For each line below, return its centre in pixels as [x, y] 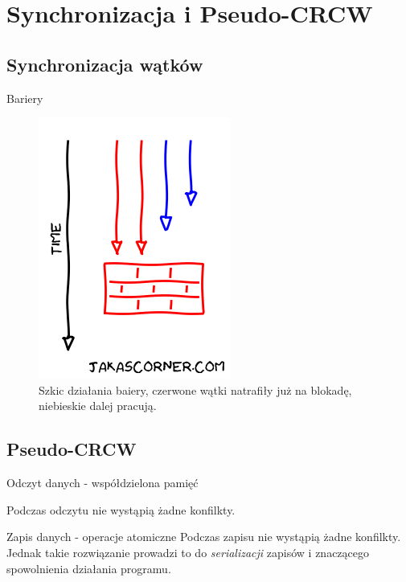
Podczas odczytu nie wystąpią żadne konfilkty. [121, 509]
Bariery [25, 98]
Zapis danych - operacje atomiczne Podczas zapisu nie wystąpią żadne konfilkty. [204, 537]
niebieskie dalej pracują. [98, 406]
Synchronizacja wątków [105, 64]
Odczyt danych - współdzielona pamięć [103, 483]
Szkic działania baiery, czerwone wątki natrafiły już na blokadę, [195, 389]
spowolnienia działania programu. [89, 568]
